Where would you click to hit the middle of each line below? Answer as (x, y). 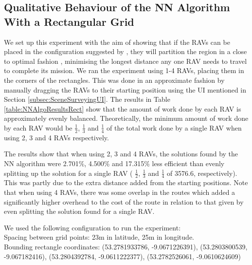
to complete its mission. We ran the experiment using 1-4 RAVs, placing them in (124, 70)
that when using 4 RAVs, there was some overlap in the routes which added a (120, 192)
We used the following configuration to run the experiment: (92, 227)
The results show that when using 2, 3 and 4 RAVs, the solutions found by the (121, 154)
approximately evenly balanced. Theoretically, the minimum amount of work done (126, 118)
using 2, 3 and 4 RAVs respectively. (56, 137)
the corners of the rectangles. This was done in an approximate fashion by (114, 80)
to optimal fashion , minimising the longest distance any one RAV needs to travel (126, 61)
